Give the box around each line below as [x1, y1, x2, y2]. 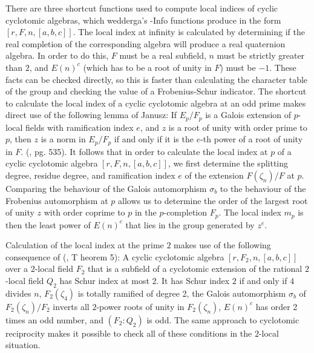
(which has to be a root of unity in [83, 61, 212, 73]
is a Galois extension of [205, 108, 292, 121]
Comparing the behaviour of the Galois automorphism [5, 182, 207, 195]
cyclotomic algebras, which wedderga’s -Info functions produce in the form [5, 13, 281, 26]
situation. [5, 338, 41, 351]
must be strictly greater [217, 49, 305, 62]
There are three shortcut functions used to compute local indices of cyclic [5, 2, 278, 14]
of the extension [185, 169, 244, 182]
